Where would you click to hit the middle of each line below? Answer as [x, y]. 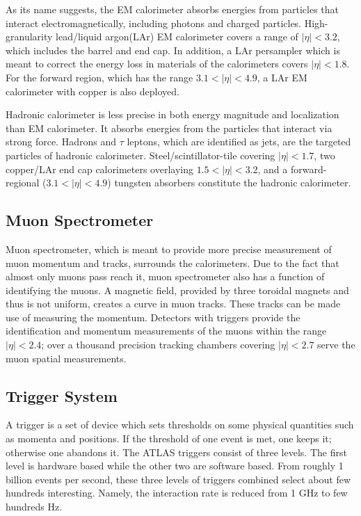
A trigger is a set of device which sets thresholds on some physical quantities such [180, 425]
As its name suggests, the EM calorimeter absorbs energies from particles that [173, 9]
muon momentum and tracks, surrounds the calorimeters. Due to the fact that [173, 263]
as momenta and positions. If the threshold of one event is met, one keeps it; [169, 438]
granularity [29, 37]
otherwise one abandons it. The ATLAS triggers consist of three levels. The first [176, 452]
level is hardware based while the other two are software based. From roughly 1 [175, 466]
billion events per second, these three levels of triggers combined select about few [178, 479]
